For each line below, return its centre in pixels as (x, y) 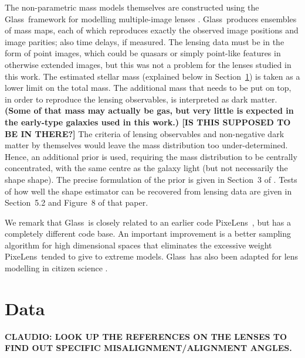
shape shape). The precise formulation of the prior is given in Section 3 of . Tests (151, 179)
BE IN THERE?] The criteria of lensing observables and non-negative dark (145, 133)
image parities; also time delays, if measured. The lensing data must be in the (145, 41)
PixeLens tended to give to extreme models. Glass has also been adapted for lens (152, 256)
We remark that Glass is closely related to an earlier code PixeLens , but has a (148, 222)
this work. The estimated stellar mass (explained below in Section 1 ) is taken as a (152, 76)
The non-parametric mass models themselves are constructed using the (132, 7)
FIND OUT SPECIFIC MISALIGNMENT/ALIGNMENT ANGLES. (148, 348)
